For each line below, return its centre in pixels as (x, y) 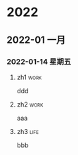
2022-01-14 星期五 (39, 62)
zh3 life (28, 131)
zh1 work (29, 77)
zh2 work (30, 104)
